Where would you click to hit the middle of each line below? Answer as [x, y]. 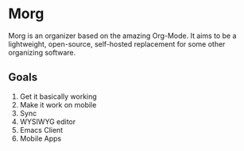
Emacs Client [41, 130]
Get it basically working [58, 96]
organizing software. [42, 52]
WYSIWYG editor [48, 121]
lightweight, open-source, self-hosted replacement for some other [117, 43]
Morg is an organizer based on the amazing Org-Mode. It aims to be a [122, 36]
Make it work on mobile [58, 104]
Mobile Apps [41, 138]
